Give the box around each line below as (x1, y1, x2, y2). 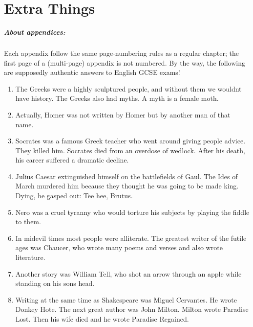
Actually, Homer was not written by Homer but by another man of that (15, 109, 231, 119)
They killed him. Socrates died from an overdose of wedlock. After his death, (15, 145, 245, 155)
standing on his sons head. (15, 278, 95, 288)
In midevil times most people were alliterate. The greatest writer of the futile (15, 233, 247, 243)
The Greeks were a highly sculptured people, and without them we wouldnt (15, 83, 242, 93)
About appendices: (4, 26, 65, 37)
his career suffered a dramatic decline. (15, 155, 129, 165)
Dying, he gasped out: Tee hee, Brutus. (15, 190, 133, 201)
